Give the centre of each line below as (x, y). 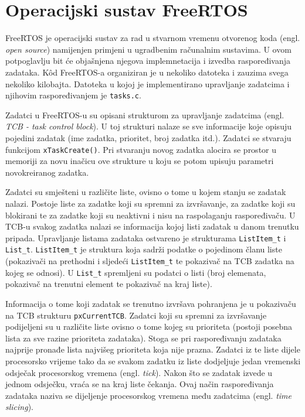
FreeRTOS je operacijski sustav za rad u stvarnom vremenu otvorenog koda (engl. (153, 38)
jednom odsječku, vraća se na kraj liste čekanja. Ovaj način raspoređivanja (140, 384)
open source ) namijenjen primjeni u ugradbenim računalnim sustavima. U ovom (148, 49)
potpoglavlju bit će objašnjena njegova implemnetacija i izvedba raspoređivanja (148, 61)
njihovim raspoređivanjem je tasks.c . (73, 95)
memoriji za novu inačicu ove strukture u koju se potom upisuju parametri (140, 161)
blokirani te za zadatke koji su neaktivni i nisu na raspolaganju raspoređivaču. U (150, 215)
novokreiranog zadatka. (47, 172)
